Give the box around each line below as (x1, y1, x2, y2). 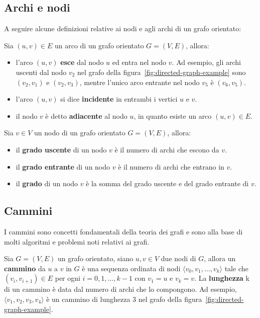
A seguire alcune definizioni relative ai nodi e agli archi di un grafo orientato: (4, 23, 241, 34)
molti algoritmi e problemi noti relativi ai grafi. (4, 236, 150, 247)
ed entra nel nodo (112, 57, 167, 67)
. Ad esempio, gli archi (172, 57, 241, 67)
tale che (224, 263, 248, 273)
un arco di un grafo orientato (54, 40, 144, 50)
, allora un (204, 253, 236, 264)
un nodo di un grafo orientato (34, 127, 125, 138)
